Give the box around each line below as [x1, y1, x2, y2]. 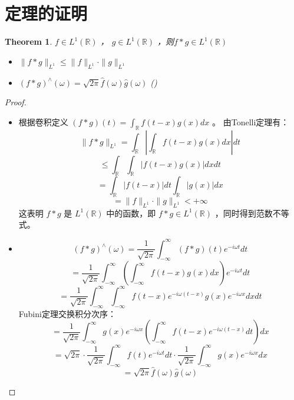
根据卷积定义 [18, 115, 68, 128]
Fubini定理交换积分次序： [18, 307, 116, 319]
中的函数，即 [106, 206, 156, 219]
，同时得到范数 [214, 206, 273, 219]
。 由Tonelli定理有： [212, 115, 289, 128]
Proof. [5, 96, 27, 108]
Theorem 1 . [5, 35, 52, 48]
